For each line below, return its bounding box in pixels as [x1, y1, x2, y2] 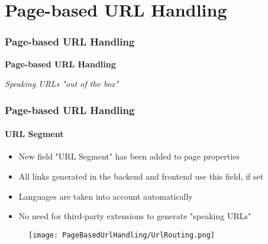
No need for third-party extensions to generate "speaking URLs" [18, 210, 251, 222]
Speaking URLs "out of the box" [5, 77, 119, 90]
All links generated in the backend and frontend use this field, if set [18, 170, 264, 183]
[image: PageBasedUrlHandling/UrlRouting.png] [28, 230, 215, 239]
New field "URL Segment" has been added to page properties [18, 150, 240, 162]
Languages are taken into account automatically [18, 190, 193, 202]
